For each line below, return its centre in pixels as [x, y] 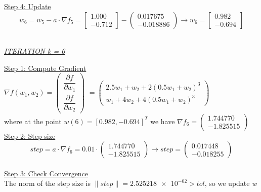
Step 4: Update [28, 6]
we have [163, 121]
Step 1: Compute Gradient [45, 68]
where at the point [33, 121]
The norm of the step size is [47, 183]
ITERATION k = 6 [35, 51]
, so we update [227, 183]
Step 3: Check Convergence [46, 173]
